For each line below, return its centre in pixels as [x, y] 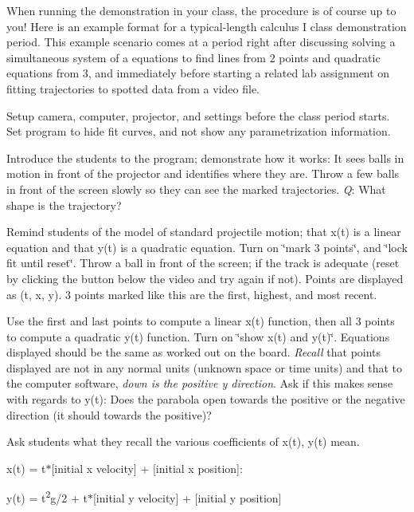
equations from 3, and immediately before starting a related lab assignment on [198, 73]
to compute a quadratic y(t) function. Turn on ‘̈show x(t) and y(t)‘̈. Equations [198, 336]
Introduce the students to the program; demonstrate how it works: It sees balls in [205, 158]
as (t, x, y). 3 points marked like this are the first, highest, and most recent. [192, 294]
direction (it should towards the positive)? [109, 414]
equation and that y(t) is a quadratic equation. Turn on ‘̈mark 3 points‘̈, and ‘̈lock [207, 247]
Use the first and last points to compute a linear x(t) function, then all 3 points [201, 321]
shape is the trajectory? [64, 205]
